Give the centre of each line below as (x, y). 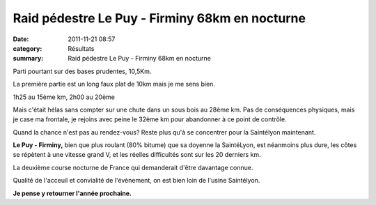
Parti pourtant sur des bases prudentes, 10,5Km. (82, 71)
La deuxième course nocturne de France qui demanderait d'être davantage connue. (133, 167)
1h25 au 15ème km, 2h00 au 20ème (64, 97)
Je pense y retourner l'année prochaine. (72, 193)
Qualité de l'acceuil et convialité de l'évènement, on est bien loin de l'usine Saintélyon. (136, 181)
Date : (21, 39)
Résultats (81, 48)
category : (28, 48)
